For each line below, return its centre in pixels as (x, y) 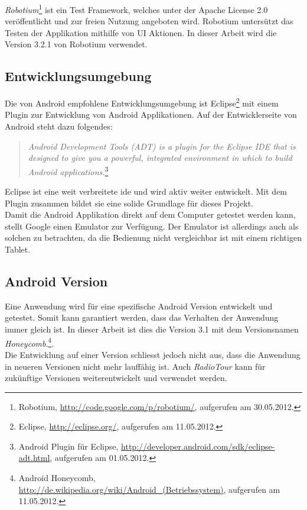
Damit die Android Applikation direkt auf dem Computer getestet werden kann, (150, 214)
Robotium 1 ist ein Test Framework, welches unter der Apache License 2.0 (136, 9)
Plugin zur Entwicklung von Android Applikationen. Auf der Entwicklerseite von (151, 114)
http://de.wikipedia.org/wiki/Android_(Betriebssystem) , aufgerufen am (149, 489)
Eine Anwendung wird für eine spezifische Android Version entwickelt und (139, 306)
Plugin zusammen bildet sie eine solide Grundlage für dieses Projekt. (129, 203)
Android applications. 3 (68, 170)
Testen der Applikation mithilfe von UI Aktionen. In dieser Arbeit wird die (141, 32)
